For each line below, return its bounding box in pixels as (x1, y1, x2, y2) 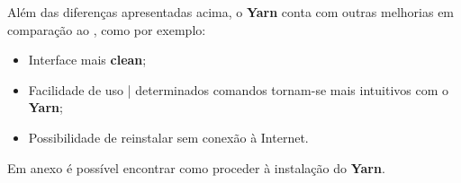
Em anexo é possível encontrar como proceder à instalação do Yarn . (7, 158, 385, 177)
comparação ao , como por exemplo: (7, 20, 206, 39)
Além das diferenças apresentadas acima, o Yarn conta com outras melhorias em (7, 3, 455, 21)
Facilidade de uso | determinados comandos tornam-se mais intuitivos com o (28, 80, 448, 99)
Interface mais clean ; (28, 50, 147, 69)
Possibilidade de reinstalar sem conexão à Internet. (28, 127, 309, 146)
